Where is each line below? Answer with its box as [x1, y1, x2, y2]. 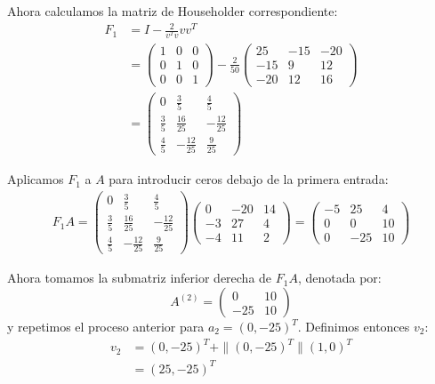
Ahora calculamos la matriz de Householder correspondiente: [7, 2, 338, 20]
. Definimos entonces [297, 317, 410, 336]
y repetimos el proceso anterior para [7, 317, 205, 336]
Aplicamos [7, 170, 64, 188]
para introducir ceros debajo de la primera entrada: [109, 170, 389, 188]
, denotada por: [297, 268, 382, 287]
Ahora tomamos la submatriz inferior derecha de [7, 268, 272, 287]
